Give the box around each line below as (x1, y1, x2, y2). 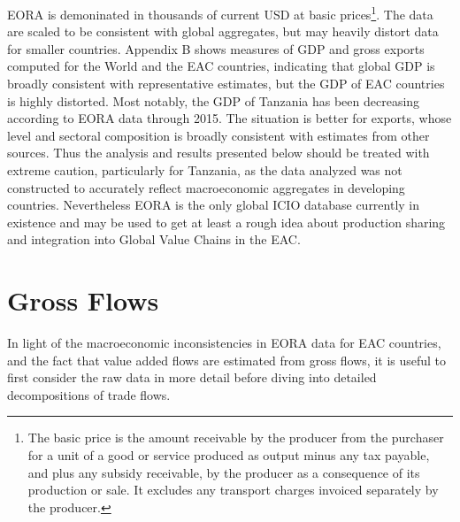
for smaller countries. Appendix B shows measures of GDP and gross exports (7, 39, 425, 58)
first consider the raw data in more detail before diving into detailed (7, 368, 377, 387)
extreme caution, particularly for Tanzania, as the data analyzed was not (7, 161, 402, 179)
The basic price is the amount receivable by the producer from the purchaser (27, 428, 444, 447)
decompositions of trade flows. (7, 385, 171, 403)
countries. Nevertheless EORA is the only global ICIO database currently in (7, 196, 420, 214)
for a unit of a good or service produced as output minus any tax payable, (27, 446, 430, 464)
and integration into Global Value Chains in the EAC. (7, 230, 301, 249)
